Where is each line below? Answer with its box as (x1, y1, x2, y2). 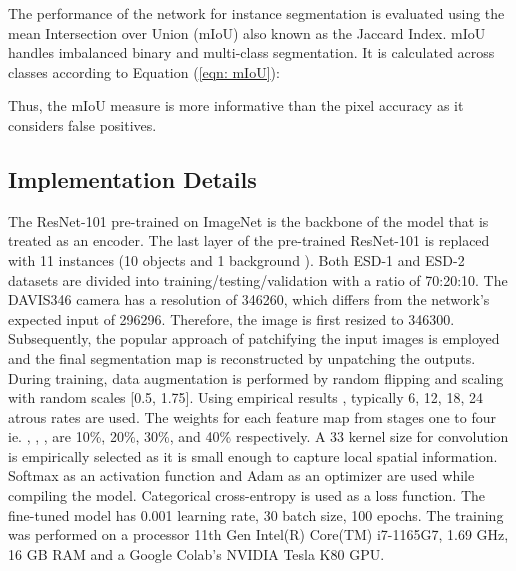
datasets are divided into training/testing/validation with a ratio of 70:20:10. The (8, 269, 508, 290)
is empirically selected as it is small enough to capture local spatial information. (8, 445, 498, 466)
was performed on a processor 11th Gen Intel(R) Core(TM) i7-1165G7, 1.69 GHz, (8, 524, 509, 545)
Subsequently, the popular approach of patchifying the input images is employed (8, 328, 500, 349)
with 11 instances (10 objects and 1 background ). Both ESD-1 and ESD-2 (8, 249, 465, 270)
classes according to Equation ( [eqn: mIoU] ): (8, 61, 280, 82)
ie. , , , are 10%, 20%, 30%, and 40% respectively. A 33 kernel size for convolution (8, 426, 509, 447)
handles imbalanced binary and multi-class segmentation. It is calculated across (8, 42, 495, 63)
